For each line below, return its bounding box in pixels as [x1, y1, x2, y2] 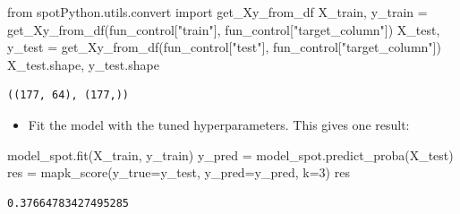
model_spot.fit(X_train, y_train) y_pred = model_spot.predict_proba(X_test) [7, 145, 454, 164]
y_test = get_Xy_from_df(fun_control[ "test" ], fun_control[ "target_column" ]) [7, 38, 441, 56]
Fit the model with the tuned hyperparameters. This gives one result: [28, 115, 410, 133]
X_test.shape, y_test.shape [7, 55, 159, 73]
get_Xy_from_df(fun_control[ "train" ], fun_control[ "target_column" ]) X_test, [7, 20, 440, 39]
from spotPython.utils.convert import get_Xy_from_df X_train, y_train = [7, 3, 428, 21]
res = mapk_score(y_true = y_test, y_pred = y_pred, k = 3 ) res [7, 163, 350, 182]
